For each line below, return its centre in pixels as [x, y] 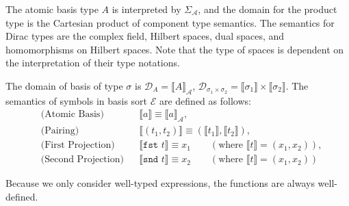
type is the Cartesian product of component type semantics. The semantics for [170, 22]
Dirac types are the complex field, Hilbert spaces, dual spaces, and [145, 36]
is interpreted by [146, 9]
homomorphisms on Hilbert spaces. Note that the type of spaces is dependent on [175, 49]
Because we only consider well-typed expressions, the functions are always [160, 183]
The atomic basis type [52, 9]
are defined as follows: [205, 100]
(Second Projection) [82, 160]
